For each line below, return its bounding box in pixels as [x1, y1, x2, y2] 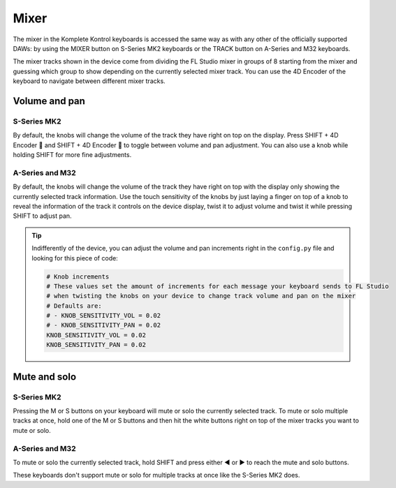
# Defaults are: [46, 302, 103, 310]
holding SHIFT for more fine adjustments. [13, 151, 132, 159]
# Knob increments [46, 272, 110, 281]
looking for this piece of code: [31, 253, 118, 262]
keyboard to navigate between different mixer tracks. [13, 77, 166, 85]
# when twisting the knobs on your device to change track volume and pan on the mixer [46, 292, 356, 300]
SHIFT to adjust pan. [13, 212, 73, 220]
